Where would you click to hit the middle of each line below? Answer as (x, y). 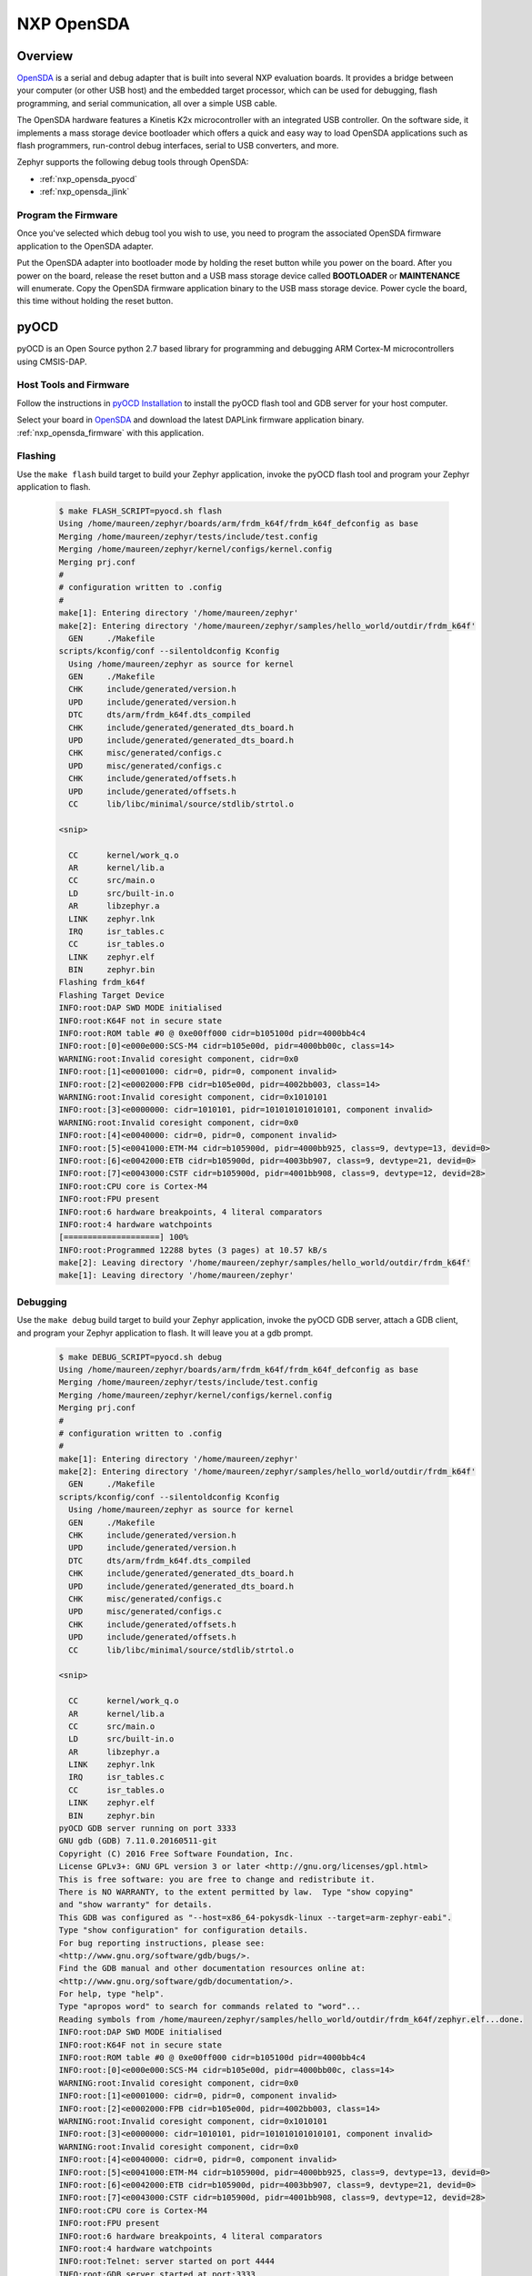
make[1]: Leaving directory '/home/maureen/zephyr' (176, 1275)
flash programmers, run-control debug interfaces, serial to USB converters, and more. (178, 146)
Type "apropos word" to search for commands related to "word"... (210, 2007)
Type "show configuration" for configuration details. (183, 1931)
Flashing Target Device (112, 995)
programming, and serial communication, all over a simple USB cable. (147, 103)
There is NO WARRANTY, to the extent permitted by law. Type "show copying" (236, 1892)
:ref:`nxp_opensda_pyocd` (89, 178)
